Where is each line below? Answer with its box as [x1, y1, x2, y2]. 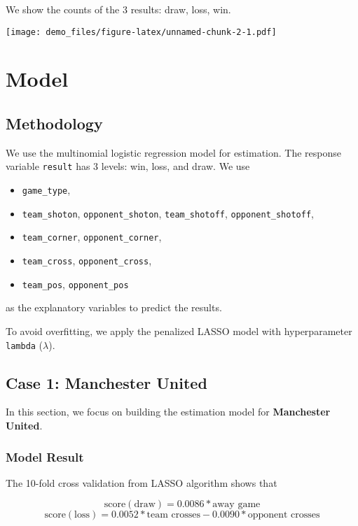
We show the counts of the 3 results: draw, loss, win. [6, 2, 231, 16]
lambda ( [6, 337, 43, 352]
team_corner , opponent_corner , [22, 229, 162, 244]
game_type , [22, 183, 71, 197]
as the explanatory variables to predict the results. [6, 300, 222, 315]
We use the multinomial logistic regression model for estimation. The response [6, 145, 341, 159]
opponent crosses [247, 510, 320, 520]
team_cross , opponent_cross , [22, 253, 152, 268]
